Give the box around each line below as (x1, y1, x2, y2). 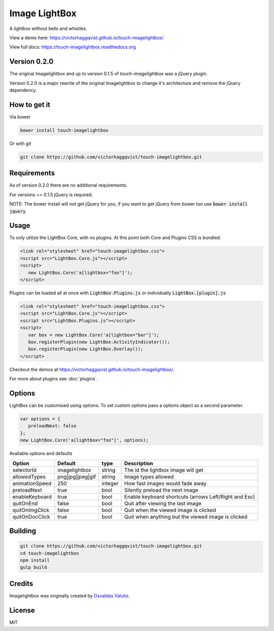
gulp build (20, 564, 47, 570)
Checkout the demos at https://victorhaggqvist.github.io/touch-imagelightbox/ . (9, 366, 175, 372)
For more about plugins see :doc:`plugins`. (9, 376, 98, 382)
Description (124, 460, 153, 467)
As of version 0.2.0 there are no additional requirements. (9, 182, 128, 188)
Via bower (9, 113, 31, 119)
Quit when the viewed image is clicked (124, 506, 216, 514)
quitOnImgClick (12, 506, 50, 514)
